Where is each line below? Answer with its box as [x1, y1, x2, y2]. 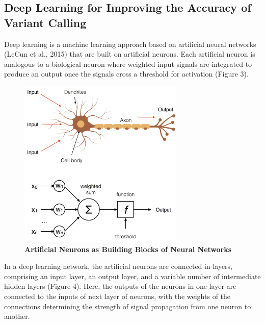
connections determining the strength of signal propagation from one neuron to [4, 301, 251, 311]
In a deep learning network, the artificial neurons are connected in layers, [4, 261, 232, 271]
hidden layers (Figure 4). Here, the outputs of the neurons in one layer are [4, 281, 236, 291]
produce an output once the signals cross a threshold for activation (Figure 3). [4, 68, 249, 79]
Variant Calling [4, 14, 87, 30]
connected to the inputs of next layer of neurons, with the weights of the [4, 291, 231, 302]
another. [4, 311, 30, 321]
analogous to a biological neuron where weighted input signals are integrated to [4, 58, 252, 69]
